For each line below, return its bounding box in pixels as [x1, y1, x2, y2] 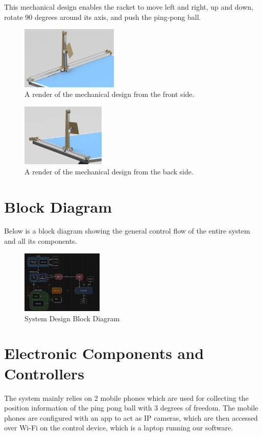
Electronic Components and [4, 343, 204, 364]
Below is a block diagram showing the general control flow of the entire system [4, 225, 250, 236]
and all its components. [4, 236, 77, 246]
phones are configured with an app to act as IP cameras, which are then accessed [4, 412, 258, 423]
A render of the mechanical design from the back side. [25, 166, 194, 176]
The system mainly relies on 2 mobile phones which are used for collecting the [4, 392, 249, 403]
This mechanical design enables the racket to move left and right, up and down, [4, 2, 253, 12]
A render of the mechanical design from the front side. [25, 89, 195, 99]
